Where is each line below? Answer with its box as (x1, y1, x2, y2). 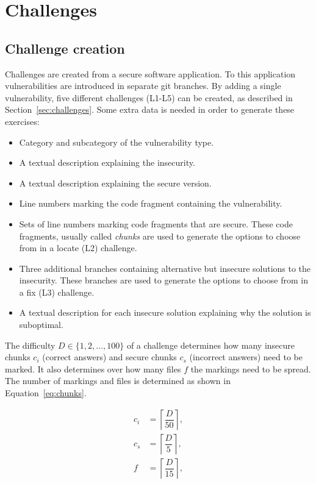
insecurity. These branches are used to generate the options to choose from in (19, 274, 308, 286)
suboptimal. (19, 318, 63, 331)
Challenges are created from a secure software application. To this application (5, 67, 296, 80)
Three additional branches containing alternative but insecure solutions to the (19, 262, 311, 274)
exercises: (5, 115, 40, 127)
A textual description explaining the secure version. (19, 176, 212, 189)
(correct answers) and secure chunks (42, 351, 177, 363)
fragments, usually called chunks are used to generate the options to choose (19, 229, 301, 242)
